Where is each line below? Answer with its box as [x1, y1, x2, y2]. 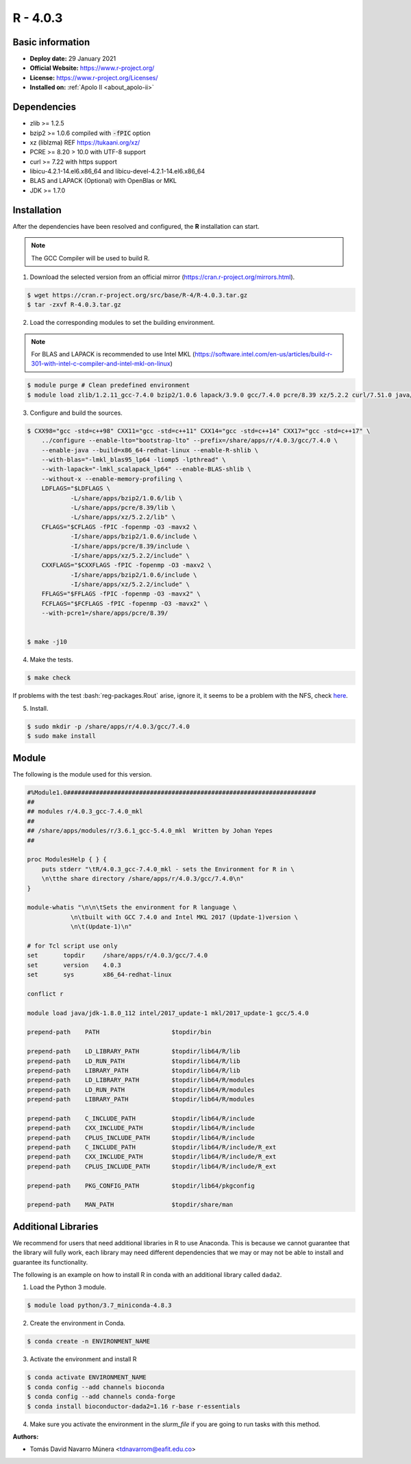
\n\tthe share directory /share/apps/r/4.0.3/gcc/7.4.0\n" [41, 875, 245, 883]
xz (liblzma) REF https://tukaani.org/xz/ [29, 138, 140, 147]
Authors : [12, 1432, 39, 1441]
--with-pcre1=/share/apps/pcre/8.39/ [41, 609, 169, 617]
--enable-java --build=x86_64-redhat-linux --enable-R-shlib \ [41, 446, 259, 454]
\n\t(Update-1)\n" [70, 923, 133, 931]
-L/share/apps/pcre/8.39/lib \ [70, 504, 176, 511]
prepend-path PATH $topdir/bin [27, 1028, 212, 1036]
